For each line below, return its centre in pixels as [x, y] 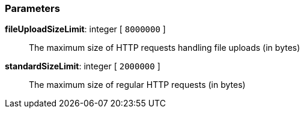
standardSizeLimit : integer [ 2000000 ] [83, 66]
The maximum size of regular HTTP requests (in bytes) [137, 85]
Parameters [32, 8]
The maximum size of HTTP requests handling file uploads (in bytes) [165, 48]
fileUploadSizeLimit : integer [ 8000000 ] [85, 29]
